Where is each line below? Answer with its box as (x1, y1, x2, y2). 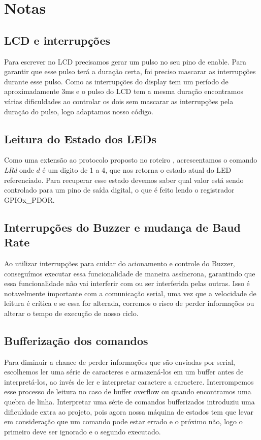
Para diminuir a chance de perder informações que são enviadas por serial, (4, 356, 235, 367)
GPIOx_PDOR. (4, 194, 55, 205)
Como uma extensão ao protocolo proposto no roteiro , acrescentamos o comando (4, 154, 257, 165)
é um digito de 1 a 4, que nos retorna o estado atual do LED (42, 164, 232, 175)
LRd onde (4, 164, 34, 175)
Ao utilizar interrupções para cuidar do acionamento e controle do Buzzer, (4, 258, 235, 268)
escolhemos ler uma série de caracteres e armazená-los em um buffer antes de (4, 366, 244, 377)
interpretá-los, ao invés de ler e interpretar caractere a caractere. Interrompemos (4, 376, 254, 387)
